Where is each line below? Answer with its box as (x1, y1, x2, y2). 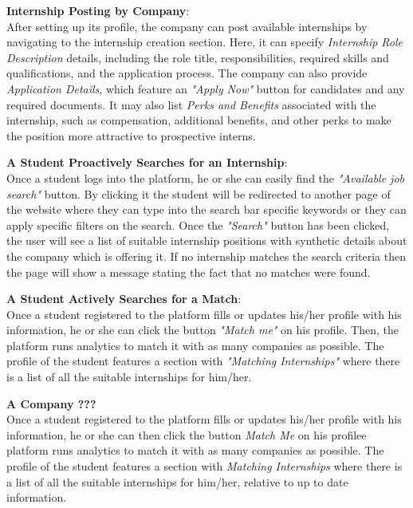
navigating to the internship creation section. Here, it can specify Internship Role (6, 33, 403, 50)
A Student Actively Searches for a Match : (6, 290, 242, 307)
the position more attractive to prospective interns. (6, 127, 256, 144)
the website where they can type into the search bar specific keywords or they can (6, 201, 407, 218)
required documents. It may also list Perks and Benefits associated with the (6, 96, 376, 112)
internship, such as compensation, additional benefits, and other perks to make (6, 112, 391, 128)
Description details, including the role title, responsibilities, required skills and (6, 49, 389, 65)
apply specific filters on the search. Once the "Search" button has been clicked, (6, 216, 390, 233)
